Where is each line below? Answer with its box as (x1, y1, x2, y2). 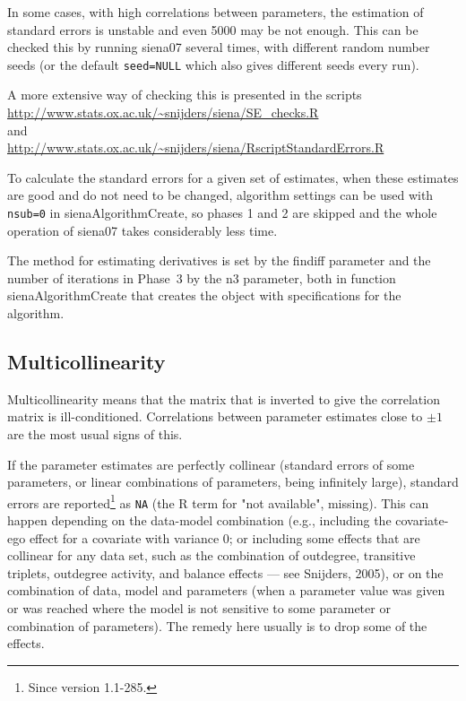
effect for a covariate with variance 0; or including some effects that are (29, 528, 420, 547)
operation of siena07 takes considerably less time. (7, 221, 278, 239)
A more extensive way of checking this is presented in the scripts (7, 85, 362, 104)
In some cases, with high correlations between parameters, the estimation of (7, 3, 424, 21)
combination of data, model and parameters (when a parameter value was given (7, 581, 445, 600)
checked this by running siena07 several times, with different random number (7, 38, 430, 56)
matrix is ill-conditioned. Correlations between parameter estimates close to (7, 407, 423, 426)
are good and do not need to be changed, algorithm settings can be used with (7, 186, 434, 204)
